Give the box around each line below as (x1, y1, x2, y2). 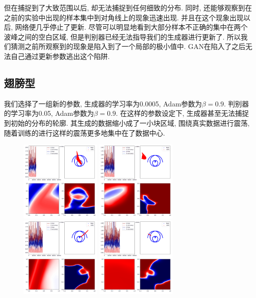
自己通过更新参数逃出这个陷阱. (10, 50, 110, 61)
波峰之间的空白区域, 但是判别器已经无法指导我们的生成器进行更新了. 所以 (4, 31, 241, 42)
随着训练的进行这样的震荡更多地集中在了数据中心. (4, 127, 165, 138)
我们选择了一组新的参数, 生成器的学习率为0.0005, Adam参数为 (4, 98, 202, 108)
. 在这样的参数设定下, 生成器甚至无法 (116, 108, 235, 118)
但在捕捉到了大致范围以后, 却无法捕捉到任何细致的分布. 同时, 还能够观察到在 (4, 2, 252, 12)
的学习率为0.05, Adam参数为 (4, 108, 94, 118)
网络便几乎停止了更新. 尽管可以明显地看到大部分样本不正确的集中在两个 (15, 22, 248, 32)
